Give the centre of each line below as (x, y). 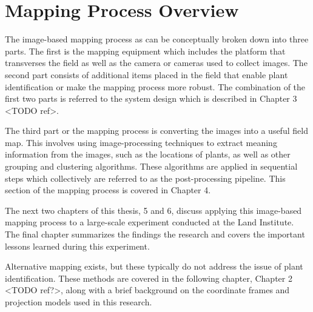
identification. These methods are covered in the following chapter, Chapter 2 (149, 278)
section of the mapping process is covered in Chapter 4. (108, 190)
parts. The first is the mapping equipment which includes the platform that (145, 51)
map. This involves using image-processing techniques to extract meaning (141, 142)
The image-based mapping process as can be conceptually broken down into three (157, 39)
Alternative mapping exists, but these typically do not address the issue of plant (154, 266)
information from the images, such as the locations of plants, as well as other (148, 154)
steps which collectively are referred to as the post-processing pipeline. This (145, 178)
